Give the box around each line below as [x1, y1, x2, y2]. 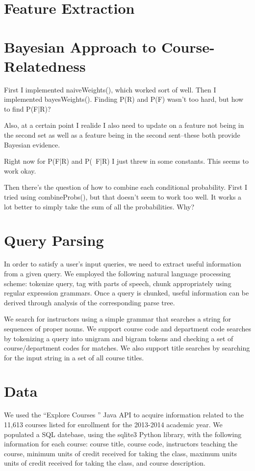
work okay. [4, 165, 36, 176]
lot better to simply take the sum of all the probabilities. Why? [4, 201, 195, 211]
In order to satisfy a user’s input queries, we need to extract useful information [4, 259, 241, 269]
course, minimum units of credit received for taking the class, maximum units [4, 448, 237, 458]
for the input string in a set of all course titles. [4, 352, 144, 362]
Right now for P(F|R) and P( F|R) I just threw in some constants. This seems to [4, 156, 249, 166]
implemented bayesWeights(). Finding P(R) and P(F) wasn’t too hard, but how [4, 94, 244, 104]
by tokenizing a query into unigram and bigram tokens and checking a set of [4, 333, 233, 343]
